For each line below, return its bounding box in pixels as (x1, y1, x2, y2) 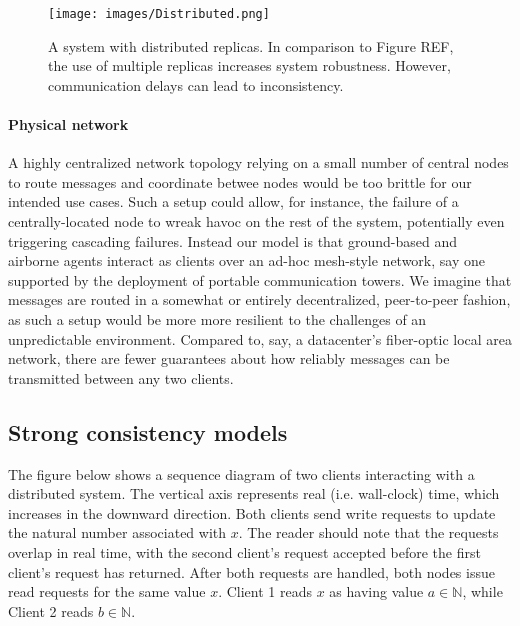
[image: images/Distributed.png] (48, 7, 270, 21)
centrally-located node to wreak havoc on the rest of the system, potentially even (8, 211, 505, 232)
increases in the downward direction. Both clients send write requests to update (8, 502, 496, 523)
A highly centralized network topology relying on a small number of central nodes (8, 152, 509, 173)
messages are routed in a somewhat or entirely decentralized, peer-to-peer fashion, (8, 289, 511, 310)
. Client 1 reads (218, 581, 312, 602)
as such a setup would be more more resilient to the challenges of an (8, 308, 427, 329)
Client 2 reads (8, 600, 94, 621)
